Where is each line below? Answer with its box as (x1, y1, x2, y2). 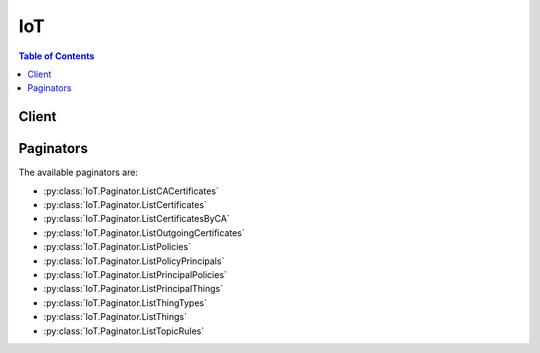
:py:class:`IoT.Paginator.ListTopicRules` (43, 325, 205, 337)
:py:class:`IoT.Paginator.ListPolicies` (43, 241, 192, 253)
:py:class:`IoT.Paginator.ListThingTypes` (43, 296, 207, 309)
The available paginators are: (18, 166, 139, 179)
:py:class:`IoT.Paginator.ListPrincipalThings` (43, 283, 224, 295)
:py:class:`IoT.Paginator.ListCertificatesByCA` (43, 213, 230, 225)
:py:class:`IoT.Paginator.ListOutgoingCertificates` (43, 226, 245, 239)
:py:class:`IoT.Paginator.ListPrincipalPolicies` (43, 268, 227, 280)
